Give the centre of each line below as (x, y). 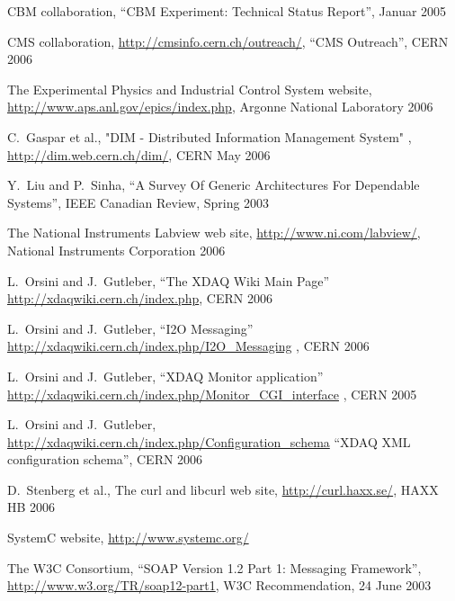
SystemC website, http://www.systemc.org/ (128, 538)
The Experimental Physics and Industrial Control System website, (190, 89)
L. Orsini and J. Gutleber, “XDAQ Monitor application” (165, 376)
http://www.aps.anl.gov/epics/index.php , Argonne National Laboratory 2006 (220, 107)
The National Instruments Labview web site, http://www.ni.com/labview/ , (214, 233)
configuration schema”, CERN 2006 (105, 459)
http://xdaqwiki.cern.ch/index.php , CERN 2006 (140, 298)
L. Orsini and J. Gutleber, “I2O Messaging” (130, 328)
